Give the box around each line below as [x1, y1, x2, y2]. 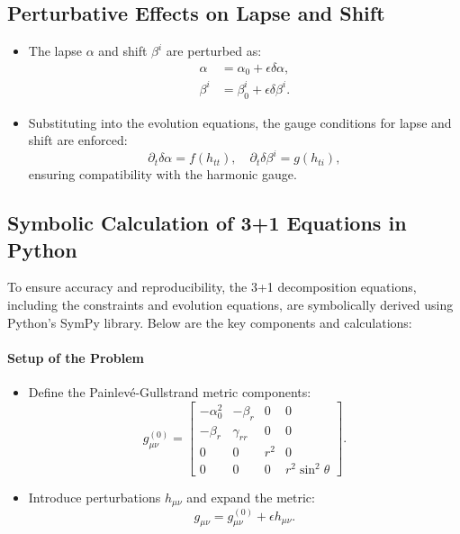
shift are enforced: [28, 131, 128, 149]
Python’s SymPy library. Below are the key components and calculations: [7, 312, 412, 331]
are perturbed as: [166, 41, 262, 60]
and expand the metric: [186, 488, 315, 507]
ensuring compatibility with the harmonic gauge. [28, 165, 297, 184]
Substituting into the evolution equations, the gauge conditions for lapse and [28, 113, 452, 131]
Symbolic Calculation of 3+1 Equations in [7, 209, 407, 237]
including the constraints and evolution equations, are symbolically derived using [7, 295, 454, 314]
